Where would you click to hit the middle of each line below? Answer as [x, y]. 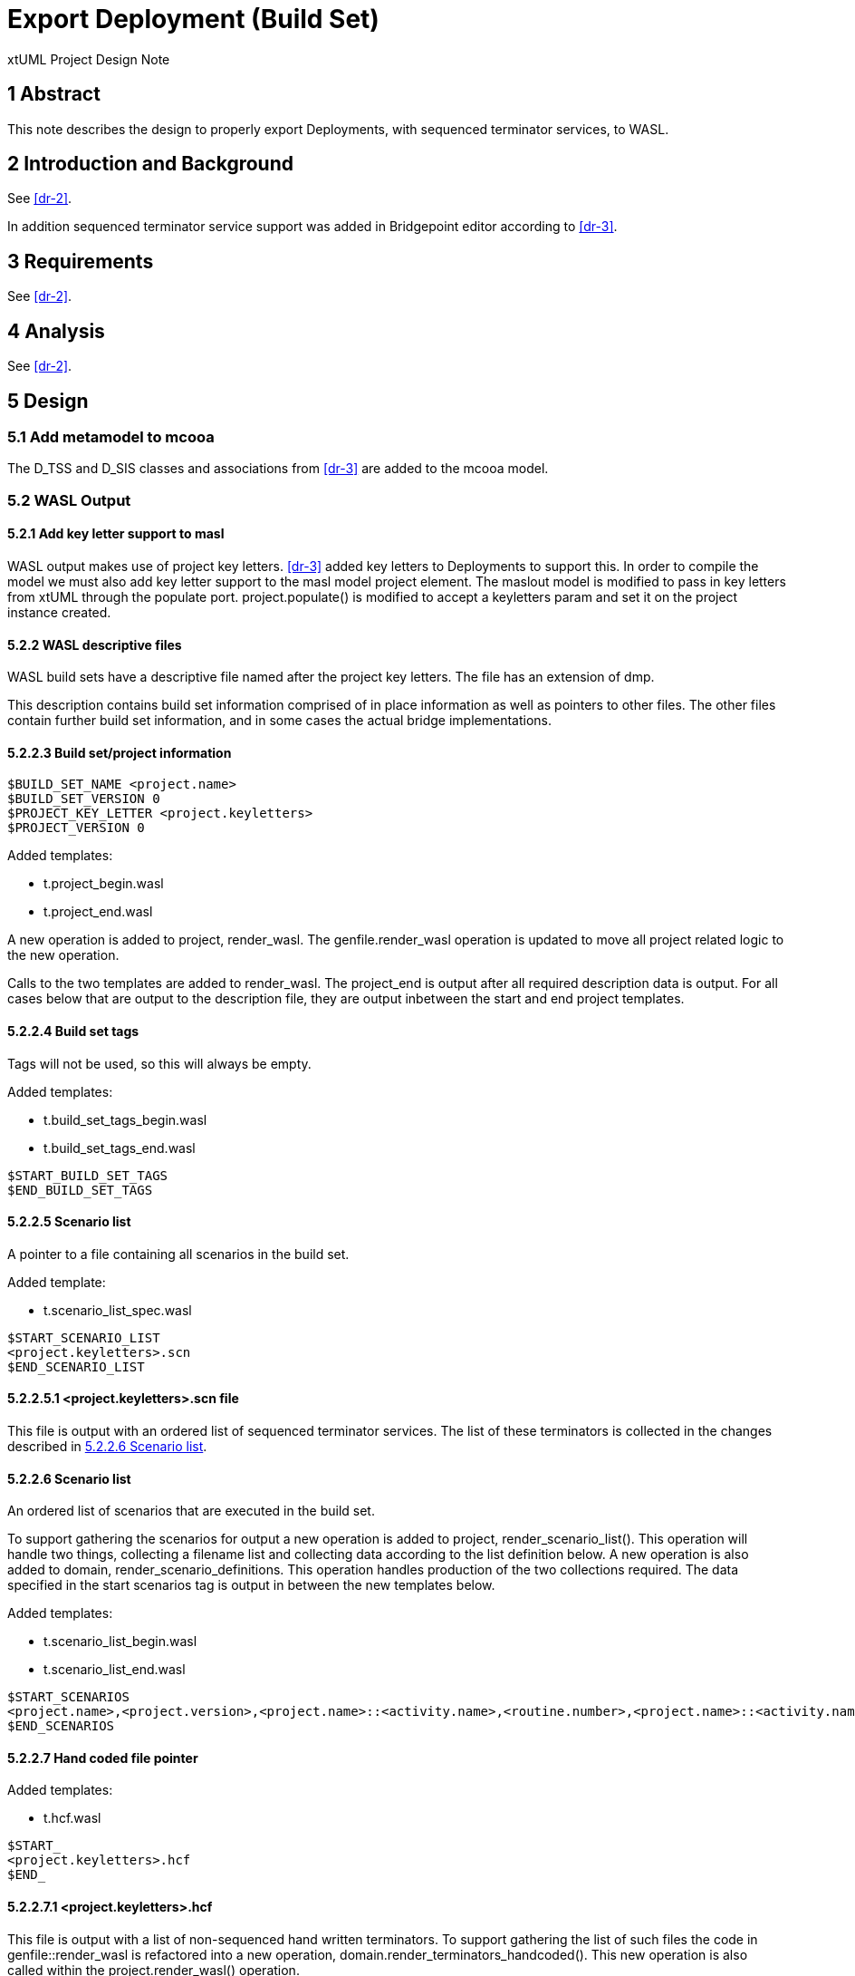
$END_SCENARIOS [61, 1726]
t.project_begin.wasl [104, 884]
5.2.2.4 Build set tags [73, 1031]
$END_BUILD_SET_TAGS [80, 1190]
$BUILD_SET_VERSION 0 [84, 799]
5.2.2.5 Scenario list [69, 1222]
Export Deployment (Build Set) [193, 19]
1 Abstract [54, 94]
